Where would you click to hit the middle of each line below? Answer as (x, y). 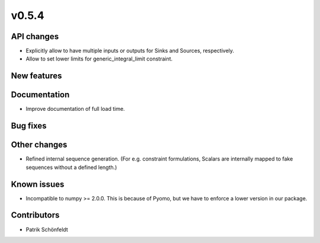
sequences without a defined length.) (71, 167)
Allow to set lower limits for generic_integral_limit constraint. (99, 59)
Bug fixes (29, 126)
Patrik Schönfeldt (47, 229)
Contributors (35, 215)
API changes (35, 36)
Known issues (38, 184)
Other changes (39, 145)
